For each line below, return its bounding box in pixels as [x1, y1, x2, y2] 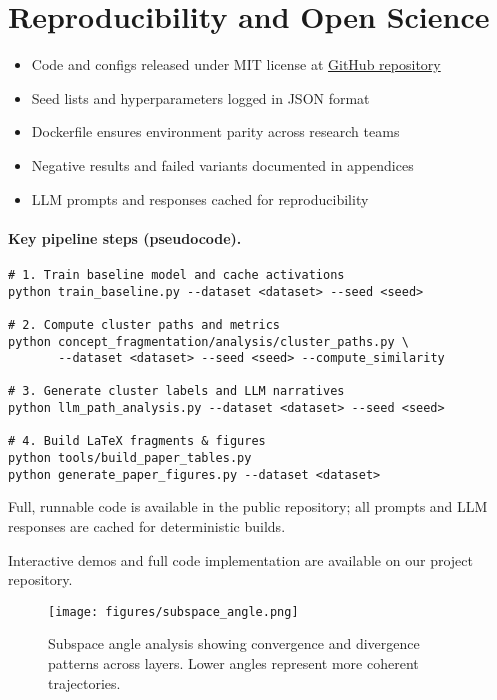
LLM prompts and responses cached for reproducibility [31, 188, 369, 209]
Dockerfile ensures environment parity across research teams [31, 121, 400, 142]
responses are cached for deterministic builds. [8, 516, 286, 537]
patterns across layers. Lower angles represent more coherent [48, 653, 419, 674]
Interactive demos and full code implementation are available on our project [8, 549, 473, 570]
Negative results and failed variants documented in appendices [31, 154, 414, 175]
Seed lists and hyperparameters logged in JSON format [31, 87, 370, 108]
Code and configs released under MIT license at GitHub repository [31, 54, 441, 75]
